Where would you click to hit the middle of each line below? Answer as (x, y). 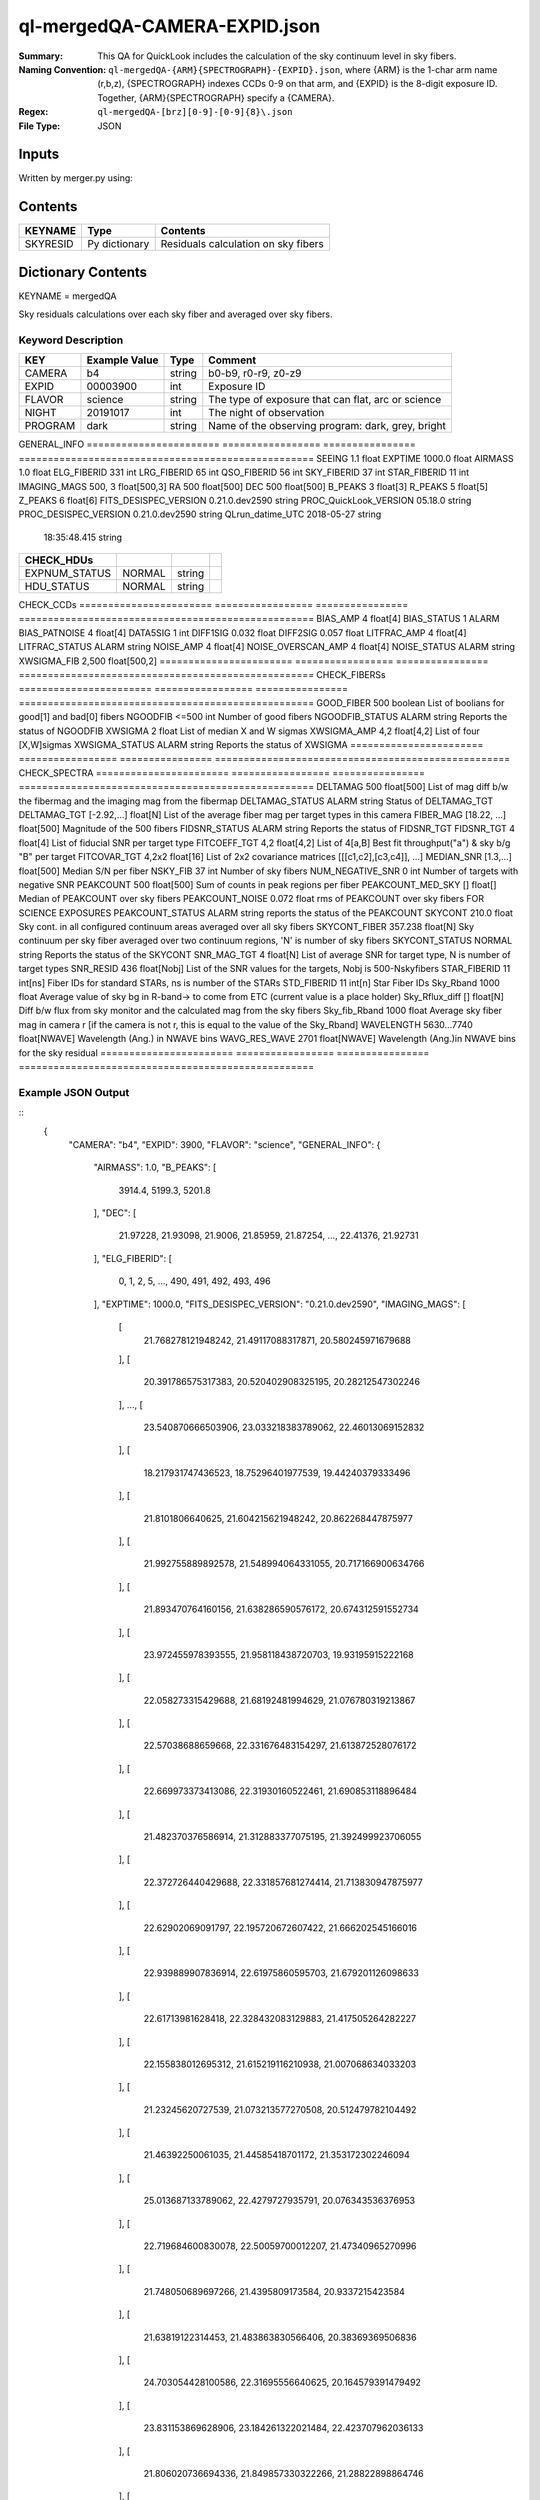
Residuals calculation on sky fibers (242, 244)
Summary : (41, 56)
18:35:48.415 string (83, 537)
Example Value (122, 360)
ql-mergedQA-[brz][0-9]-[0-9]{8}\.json (195, 112)
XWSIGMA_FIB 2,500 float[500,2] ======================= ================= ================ (253, 661)
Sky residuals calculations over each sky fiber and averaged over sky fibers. (176, 314)
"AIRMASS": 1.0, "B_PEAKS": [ (155, 1167)
